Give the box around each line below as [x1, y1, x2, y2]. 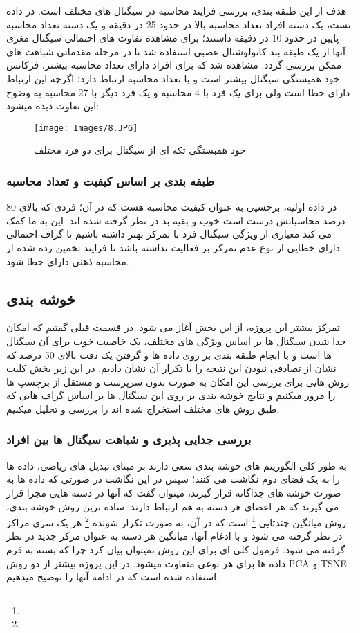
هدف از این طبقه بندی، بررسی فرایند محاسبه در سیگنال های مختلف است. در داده [6, 3, 347, 17]
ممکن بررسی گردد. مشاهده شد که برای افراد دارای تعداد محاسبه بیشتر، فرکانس [6, 57, 342, 72]
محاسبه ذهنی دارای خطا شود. [6, 253, 129, 268]
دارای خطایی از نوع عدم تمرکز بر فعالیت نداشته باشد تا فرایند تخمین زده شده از [6, 240, 340, 254]
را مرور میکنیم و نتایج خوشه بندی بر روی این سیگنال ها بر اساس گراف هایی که [6, 388, 336, 402]
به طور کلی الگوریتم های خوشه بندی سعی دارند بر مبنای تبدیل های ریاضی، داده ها [6, 458, 347, 472]
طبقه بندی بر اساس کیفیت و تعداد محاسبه [6, 172, 215, 189]
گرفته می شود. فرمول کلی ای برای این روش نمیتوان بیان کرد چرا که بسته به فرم [6, 542, 345, 556]
